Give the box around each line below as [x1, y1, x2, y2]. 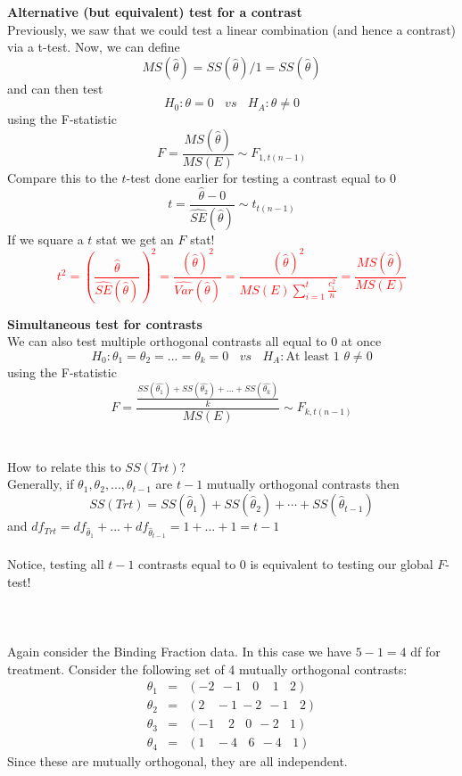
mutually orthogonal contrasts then [206, 475, 400, 493]
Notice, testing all [7, 555, 104, 574]
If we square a [7, 229, 84, 248]
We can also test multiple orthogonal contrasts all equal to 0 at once [7, 332, 382, 351]
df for [410, 642, 441, 661]
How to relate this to [7, 457, 121, 475]
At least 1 [285, 350, 340, 363]
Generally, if [7, 475, 74, 493]
